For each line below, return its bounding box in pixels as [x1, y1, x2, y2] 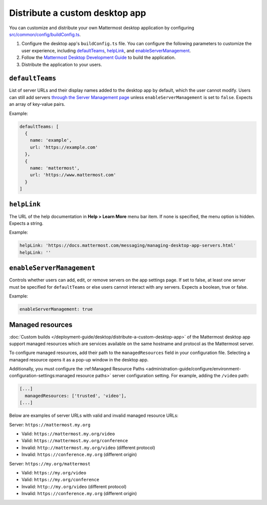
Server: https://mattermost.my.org [9, 421, 91, 428]
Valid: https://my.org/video [21, 469, 87, 475]
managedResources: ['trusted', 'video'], [25, 393, 127, 399]
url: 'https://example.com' [30, 144, 98, 150]
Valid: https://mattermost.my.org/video [21, 431, 115, 437]
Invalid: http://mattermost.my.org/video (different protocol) [21, 445, 155, 451]
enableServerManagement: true [19, 306, 93, 312]
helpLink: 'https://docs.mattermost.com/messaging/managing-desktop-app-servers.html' [19, 243, 236, 249]
